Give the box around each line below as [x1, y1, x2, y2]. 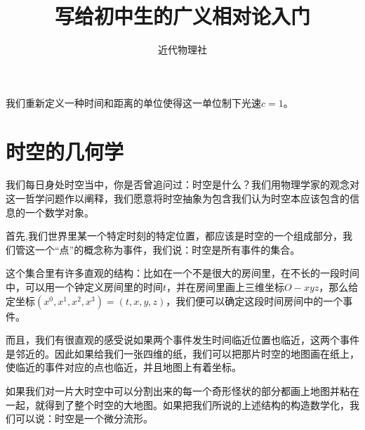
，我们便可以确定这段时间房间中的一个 [166, 293, 343, 308]
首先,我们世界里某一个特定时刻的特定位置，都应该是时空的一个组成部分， [6, 228, 343, 243]
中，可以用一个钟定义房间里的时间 [6, 280, 163, 294]
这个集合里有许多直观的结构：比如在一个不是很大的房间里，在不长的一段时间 [6, 266, 359, 280]
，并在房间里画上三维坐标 [166, 280, 285, 294]
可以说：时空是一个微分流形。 [15, 411, 153, 426]
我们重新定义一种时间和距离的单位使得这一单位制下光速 [6, 95, 261, 110]
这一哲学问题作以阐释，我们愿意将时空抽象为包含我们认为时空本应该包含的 [6, 191, 350, 206]
